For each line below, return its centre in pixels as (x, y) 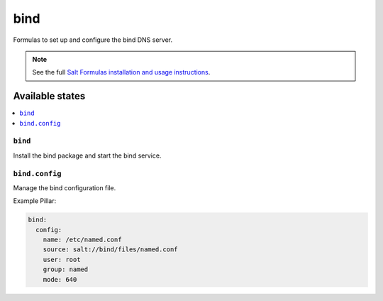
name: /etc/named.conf (82, 240)
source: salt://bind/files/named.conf (110, 250)
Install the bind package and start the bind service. (87, 155)
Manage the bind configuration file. (65, 187)
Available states (49, 96)
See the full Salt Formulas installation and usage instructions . (121, 72)
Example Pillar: (35, 201)
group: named (66, 269)
